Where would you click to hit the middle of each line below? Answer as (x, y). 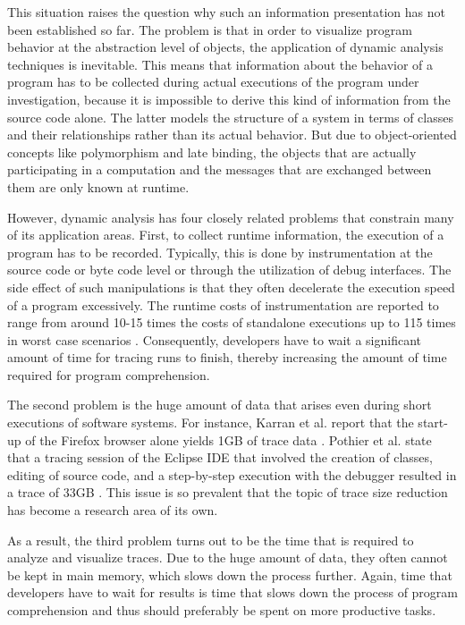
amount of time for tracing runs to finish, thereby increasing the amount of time (227, 357)
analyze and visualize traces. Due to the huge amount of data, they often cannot (228, 557)
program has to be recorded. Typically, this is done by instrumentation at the (220, 252)
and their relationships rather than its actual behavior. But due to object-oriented (232, 135)
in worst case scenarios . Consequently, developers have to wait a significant (215, 339)
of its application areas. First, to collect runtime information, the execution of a (226, 235)
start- (433, 422)
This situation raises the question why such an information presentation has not (226, 12)
